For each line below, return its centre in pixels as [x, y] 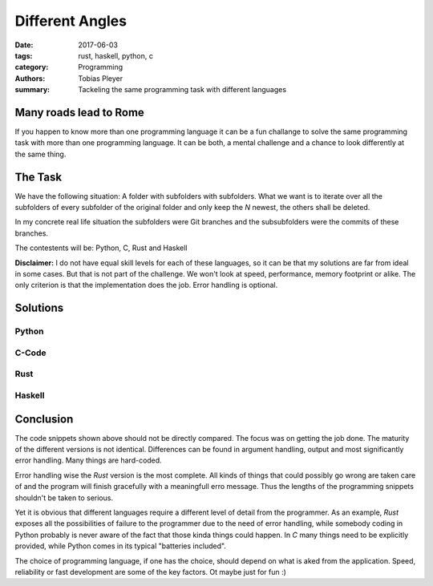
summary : [32, 90]
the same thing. [40, 154]
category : [32, 67]
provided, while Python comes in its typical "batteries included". [120, 546]
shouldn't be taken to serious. [64, 498]
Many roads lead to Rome [79, 112]
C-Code [30, 353]
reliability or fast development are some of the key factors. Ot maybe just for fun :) [150, 572]
